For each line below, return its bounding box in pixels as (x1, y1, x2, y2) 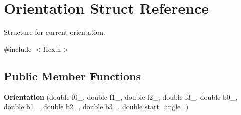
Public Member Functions (4, 68, 141, 83)
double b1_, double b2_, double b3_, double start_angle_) (4, 101, 189, 112)
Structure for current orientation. (4, 27, 105, 37)
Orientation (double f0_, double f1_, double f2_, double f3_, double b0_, (4, 91, 238, 102)
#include (4, 43, 32, 54)
